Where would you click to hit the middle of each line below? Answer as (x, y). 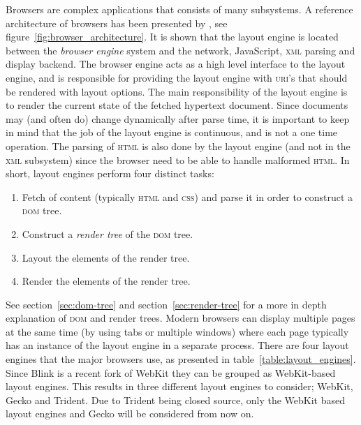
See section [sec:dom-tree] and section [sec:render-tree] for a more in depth (166, 304)
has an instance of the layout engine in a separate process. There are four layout (177, 345)
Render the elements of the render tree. (106, 281)
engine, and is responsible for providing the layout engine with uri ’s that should (177, 77)
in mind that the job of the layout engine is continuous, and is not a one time (172, 132)
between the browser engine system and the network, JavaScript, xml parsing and (180, 50)
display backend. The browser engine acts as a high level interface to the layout (176, 64)
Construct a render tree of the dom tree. (108, 233)
